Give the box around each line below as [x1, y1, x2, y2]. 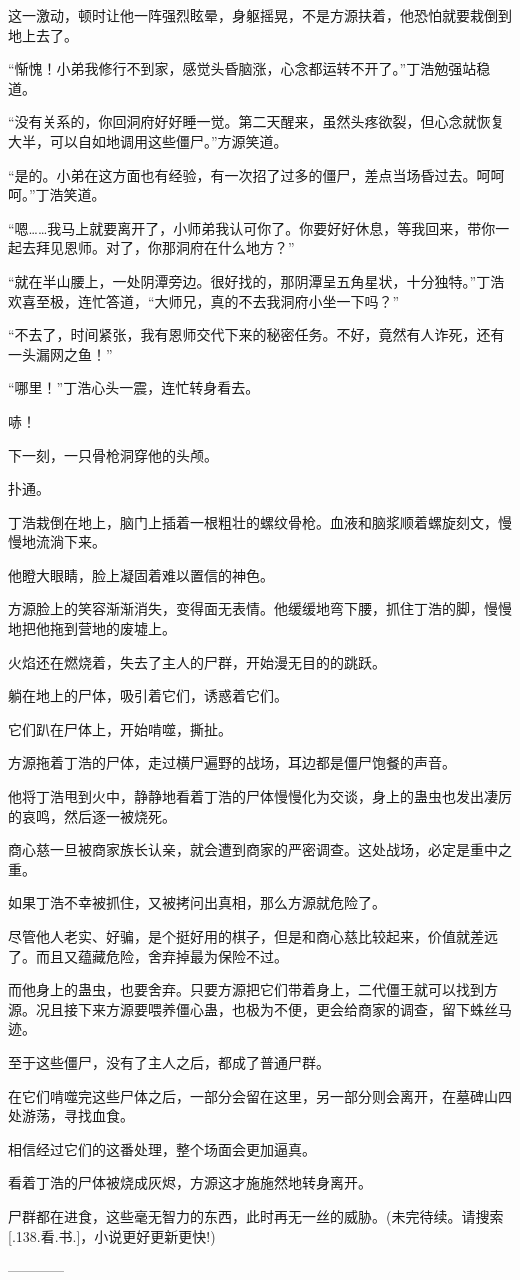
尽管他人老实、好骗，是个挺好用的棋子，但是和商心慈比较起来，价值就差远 [8, 926, 498, 946]
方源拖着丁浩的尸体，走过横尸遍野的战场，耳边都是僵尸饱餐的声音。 [8, 752, 456, 773]
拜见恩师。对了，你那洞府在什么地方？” [35, 237, 295, 258]
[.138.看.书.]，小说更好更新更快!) [8, 1225, 216, 1246]
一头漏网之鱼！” [8, 343, 113, 364]
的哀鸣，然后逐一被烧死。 [8, 805, 176, 826]
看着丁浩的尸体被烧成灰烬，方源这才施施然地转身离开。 [8, 1172, 372, 1193]
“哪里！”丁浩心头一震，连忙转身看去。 [8, 377, 260, 398]
